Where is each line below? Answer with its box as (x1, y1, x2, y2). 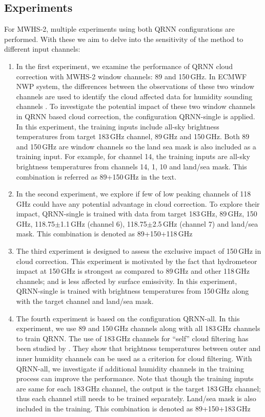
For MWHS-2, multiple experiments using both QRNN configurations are (4, 24, 235, 34)
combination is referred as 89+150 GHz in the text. (16, 171, 177, 182)
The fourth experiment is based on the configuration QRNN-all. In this (16, 313, 240, 323)
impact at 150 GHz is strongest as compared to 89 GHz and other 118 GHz (16, 266, 250, 276)
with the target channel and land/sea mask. (16, 296, 154, 306)
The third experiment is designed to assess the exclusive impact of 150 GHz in (16, 246, 261, 256)
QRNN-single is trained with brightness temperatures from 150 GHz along (16, 286, 249, 296)
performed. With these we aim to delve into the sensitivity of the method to (4, 33, 243, 44)
